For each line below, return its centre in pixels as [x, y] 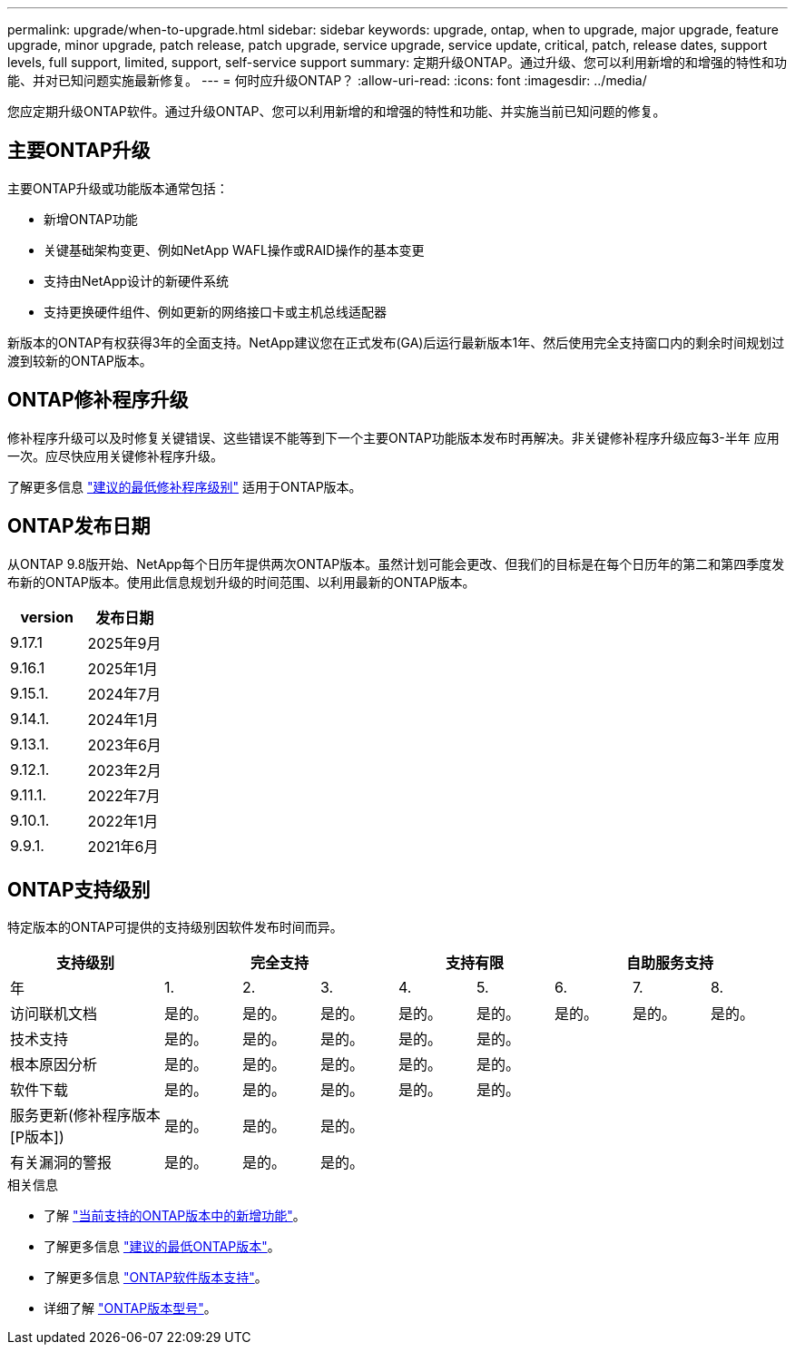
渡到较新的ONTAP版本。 [80, 360]
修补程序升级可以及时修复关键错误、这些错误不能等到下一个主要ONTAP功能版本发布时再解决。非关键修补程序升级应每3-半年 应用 [393, 437]
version [47, 617]
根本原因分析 [54, 1065]
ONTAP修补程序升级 [98, 400]
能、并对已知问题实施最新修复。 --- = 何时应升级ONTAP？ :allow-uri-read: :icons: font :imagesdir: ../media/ [327, 80]
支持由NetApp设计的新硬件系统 [137, 280]
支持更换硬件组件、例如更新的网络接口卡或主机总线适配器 [215, 311]
